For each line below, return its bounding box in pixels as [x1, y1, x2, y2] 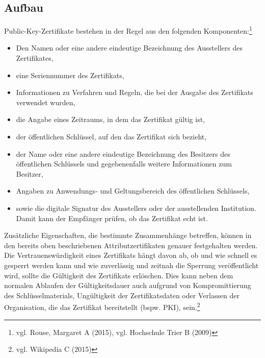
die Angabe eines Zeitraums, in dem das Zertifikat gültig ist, [16, 114, 205, 125]
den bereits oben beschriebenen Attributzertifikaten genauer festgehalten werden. [4, 240, 258, 250]
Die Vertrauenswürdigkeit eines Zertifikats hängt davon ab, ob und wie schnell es [4, 250, 257, 260]
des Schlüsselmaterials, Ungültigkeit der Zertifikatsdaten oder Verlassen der [4, 290, 240, 300]
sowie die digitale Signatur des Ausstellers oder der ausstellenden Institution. [16, 202, 256, 213]
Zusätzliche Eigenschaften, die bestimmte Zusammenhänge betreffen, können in [4, 230, 252, 241]
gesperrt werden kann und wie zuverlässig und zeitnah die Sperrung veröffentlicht [4, 259, 259, 270]
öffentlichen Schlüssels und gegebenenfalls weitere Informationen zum [16, 158, 232, 169]
